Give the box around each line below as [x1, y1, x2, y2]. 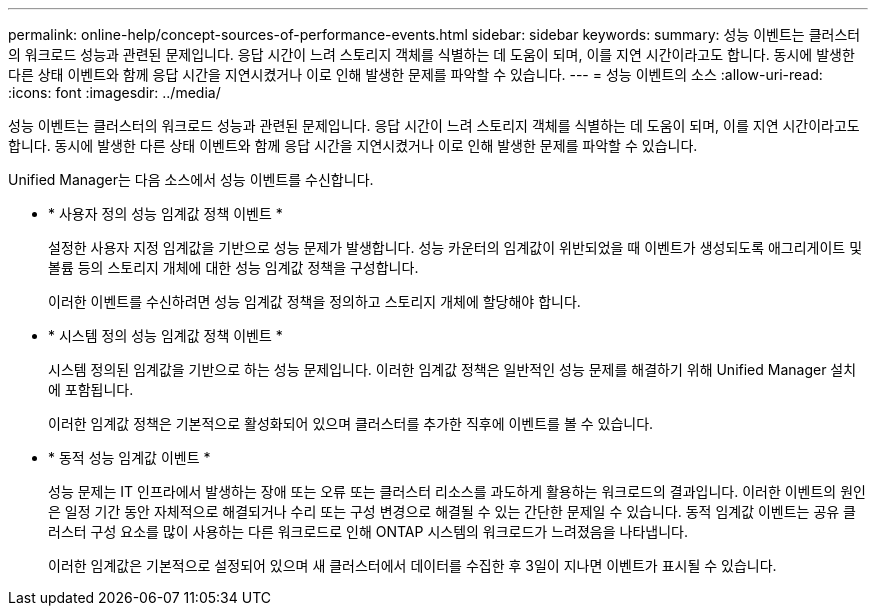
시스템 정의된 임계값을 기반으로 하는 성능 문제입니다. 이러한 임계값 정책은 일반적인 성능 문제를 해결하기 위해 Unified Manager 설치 [48, 361, 857, 378]
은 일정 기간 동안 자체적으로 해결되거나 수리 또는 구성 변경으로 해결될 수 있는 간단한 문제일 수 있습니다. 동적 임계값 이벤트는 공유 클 [48, 503, 856, 520]
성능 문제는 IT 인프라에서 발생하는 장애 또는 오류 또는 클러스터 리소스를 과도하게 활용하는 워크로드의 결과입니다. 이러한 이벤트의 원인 [48, 483, 866, 500]
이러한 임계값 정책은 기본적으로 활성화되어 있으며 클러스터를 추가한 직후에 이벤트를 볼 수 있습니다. [48, 415, 654, 432]
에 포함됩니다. [48, 381, 134, 398]
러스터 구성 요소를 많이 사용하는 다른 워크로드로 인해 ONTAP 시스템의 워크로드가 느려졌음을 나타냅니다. [48, 523, 688, 540]
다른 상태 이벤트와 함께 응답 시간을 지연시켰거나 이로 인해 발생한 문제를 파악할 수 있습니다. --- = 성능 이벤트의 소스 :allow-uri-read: [8, 66, 823, 83]
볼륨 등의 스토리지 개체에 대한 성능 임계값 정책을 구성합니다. [48, 259, 419, 276]
